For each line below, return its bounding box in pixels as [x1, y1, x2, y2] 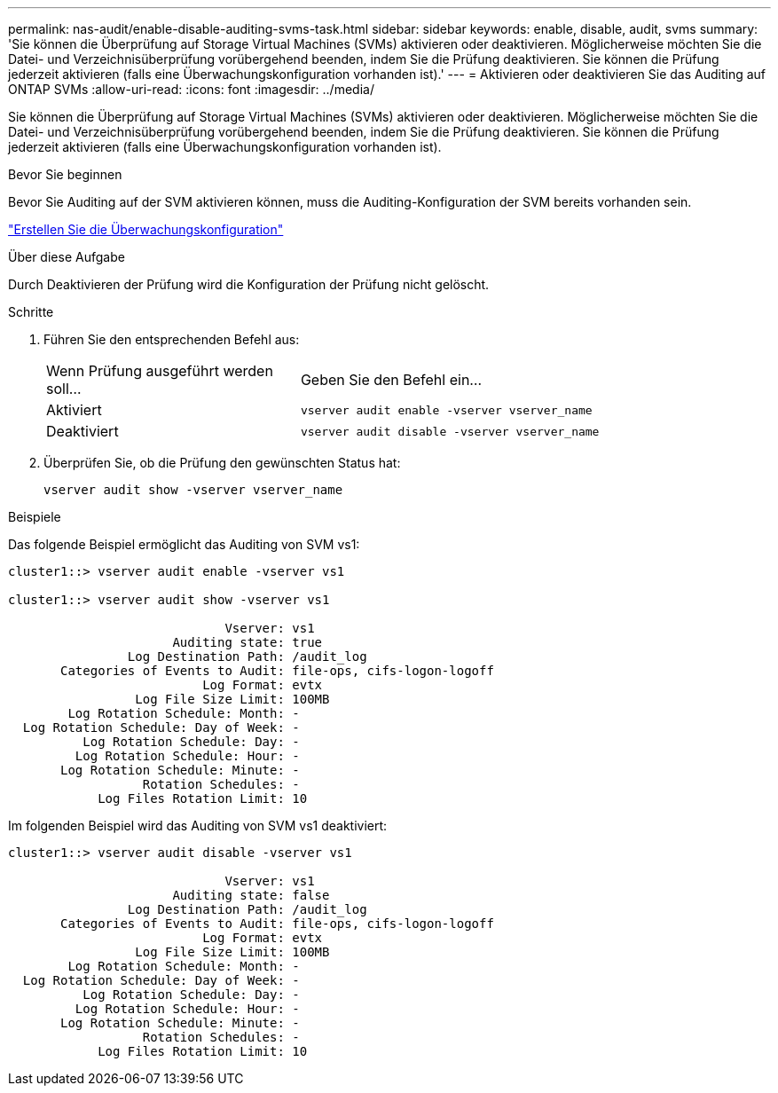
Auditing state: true [172, 635, 323, 649]
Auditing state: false [172, 888, 330, 902]
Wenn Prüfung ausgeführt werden [46, 362, 273, 380]
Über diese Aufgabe [8, 249, 125, 264]
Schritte [8, 304, 54, 319]
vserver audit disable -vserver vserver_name [300, 424, 600, 438]
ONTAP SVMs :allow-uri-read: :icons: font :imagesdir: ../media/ [8, 82, 374, 97]
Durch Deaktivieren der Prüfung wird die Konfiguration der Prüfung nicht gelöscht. [8, 277, 490, 292]
